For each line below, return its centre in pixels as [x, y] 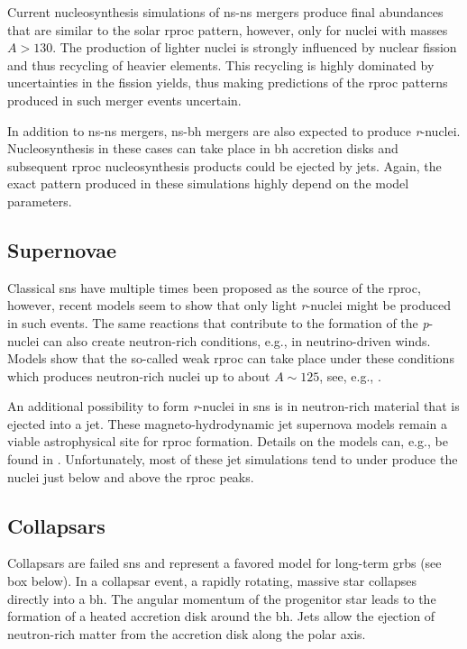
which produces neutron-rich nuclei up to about [139, 375]
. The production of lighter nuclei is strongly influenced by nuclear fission [255, 47]
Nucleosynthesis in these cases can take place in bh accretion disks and [203, 148]
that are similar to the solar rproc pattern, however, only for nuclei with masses [228, 29]
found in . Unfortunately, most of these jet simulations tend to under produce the [233, 459]
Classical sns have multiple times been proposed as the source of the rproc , [214, 287]
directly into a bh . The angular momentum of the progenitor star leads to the [222, 598]
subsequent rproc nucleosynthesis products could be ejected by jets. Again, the [224, 165]
